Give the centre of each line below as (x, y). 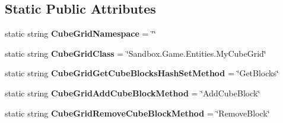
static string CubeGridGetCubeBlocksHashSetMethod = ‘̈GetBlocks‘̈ (142, 73)
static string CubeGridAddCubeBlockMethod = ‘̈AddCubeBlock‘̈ (133, 93)
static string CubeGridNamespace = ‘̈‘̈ (80, 33)
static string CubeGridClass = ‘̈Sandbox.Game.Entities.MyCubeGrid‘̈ (136, 53)
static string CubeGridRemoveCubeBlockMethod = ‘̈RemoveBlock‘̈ (137, 113)
